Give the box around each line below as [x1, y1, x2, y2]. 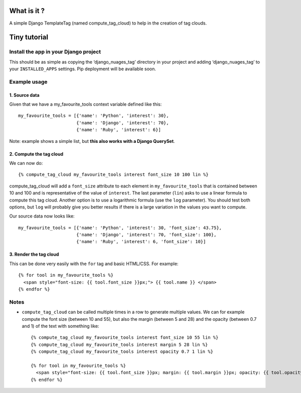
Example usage [9, 78, 48, 85]
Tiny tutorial [9, 33, 49, 42]
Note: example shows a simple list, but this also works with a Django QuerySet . [9, 138, 175, 144]
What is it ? [9, 7, 45, 15]
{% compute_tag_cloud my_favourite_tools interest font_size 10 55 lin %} [31, 335, 219, 340]
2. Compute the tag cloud [9, 151, 64, 157]
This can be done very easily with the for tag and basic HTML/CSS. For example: [9, 261, 179, 267]
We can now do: [9, 160, 43, 166]
